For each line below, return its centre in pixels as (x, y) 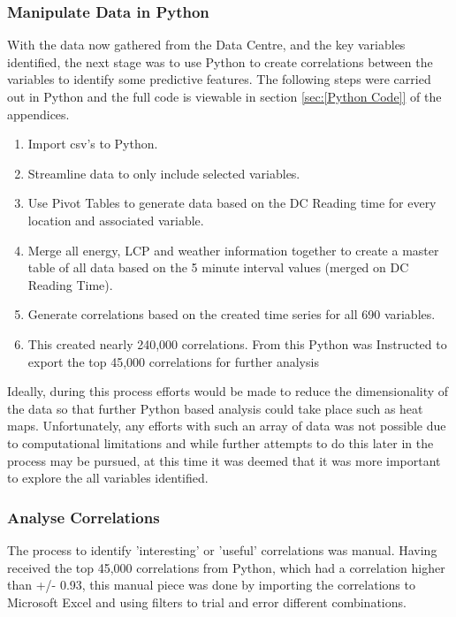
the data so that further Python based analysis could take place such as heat (215, 408)
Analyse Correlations (84, 517)
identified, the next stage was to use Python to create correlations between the (220, 61)
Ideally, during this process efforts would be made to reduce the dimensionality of (228, 391)
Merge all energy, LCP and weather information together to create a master (233, 250)
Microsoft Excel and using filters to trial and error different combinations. (207, 602)
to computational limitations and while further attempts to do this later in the (220, 442)
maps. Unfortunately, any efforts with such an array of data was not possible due (227, 426)
